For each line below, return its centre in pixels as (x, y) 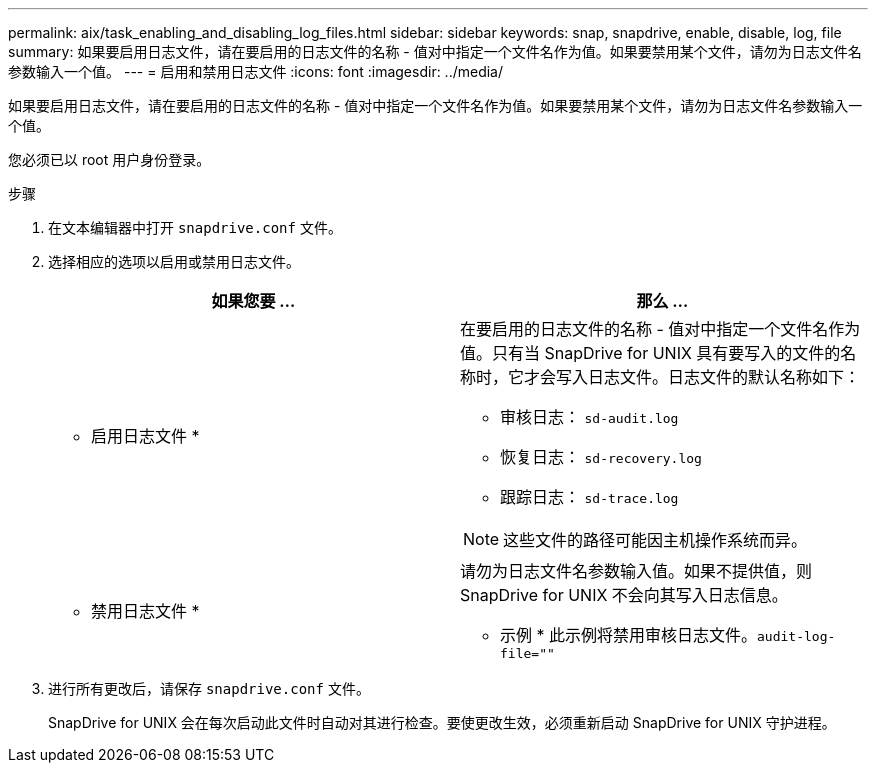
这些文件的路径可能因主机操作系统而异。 (655, 540)
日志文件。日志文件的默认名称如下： (724, 377)
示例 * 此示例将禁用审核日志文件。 (629, 635)
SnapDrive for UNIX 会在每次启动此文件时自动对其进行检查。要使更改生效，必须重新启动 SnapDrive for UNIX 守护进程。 (442, 722)
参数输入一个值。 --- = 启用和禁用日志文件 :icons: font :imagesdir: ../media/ (256, 71)
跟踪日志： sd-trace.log (589, 497)
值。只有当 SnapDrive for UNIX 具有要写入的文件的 (650, 353)
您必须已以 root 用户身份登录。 (109, 159)
